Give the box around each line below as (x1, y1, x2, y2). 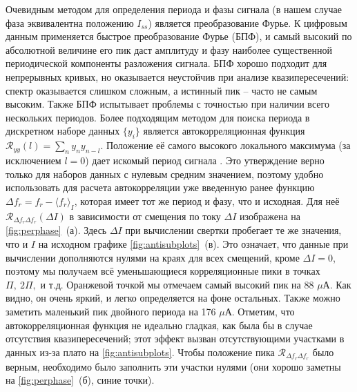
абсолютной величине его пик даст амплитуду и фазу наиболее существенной (6, 42, 332, 57)
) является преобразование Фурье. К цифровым (148, 15, 347, 30)
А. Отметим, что (224, 304, 295, 318)
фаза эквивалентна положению (6, 15, 134, 30)
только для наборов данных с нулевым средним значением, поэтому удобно (6, 166, 324, 181)
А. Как (322, 277, 351, 291)
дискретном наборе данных (6, 124, 120, 138)
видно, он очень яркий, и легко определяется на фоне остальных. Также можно (6, 291, 340, 305)
